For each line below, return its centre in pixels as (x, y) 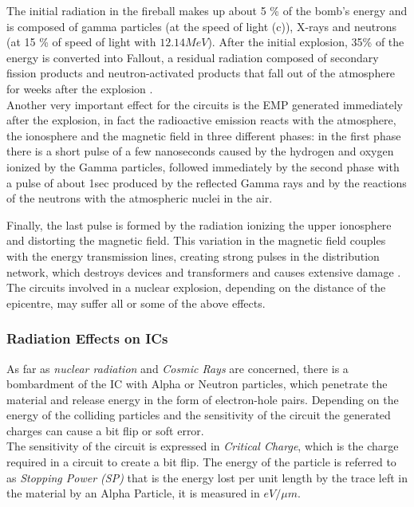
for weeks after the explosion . (80, 88)
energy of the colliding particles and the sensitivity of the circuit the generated (199, 415)
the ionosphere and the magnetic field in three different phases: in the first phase (204, 135)
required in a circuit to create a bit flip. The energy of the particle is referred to (201, 462)
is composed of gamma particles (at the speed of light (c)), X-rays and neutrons (201, 26)
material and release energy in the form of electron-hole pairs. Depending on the (203, 399)
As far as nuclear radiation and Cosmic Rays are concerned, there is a (177, 368)
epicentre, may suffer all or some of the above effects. (136, 303)
